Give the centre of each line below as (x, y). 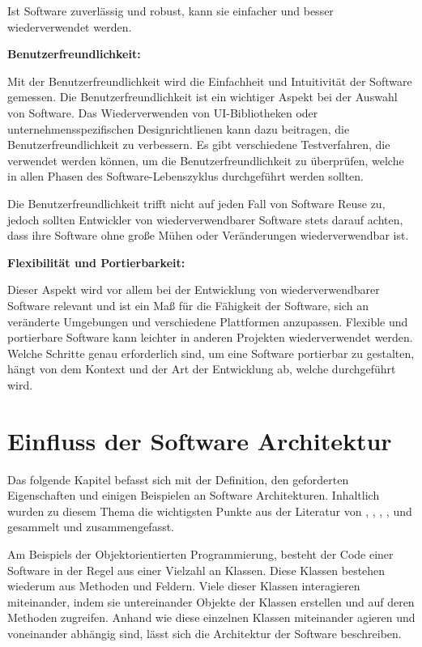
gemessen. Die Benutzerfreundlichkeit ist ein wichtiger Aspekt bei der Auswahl (202, 97)
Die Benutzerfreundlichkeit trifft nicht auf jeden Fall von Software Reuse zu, (196, 203)
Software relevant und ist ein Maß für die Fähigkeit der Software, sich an (188, 305)
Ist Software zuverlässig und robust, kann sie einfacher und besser (171, 11)
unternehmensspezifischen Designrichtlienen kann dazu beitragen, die (179, 128)
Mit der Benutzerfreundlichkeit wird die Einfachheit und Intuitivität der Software (210, 81)
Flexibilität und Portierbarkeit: (96, 262)
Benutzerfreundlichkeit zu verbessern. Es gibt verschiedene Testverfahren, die (199, 145)
